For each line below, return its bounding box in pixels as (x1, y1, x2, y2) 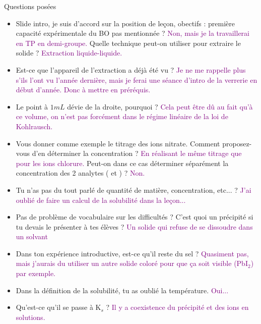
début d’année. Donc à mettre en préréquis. (16, 84, 151, 95)
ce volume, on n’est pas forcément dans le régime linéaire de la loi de (16, 111, 228, 122)
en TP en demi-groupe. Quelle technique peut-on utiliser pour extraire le (16, 37, 241, 48)
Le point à (16, 101, 48, 112)
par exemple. (16, 268, 56, 279)
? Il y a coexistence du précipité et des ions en (106, 302, 249, 312)
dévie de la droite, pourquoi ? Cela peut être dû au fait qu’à (67, 101, 253, 112)
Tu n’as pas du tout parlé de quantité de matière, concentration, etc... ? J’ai (16, 184, 251, 195)
